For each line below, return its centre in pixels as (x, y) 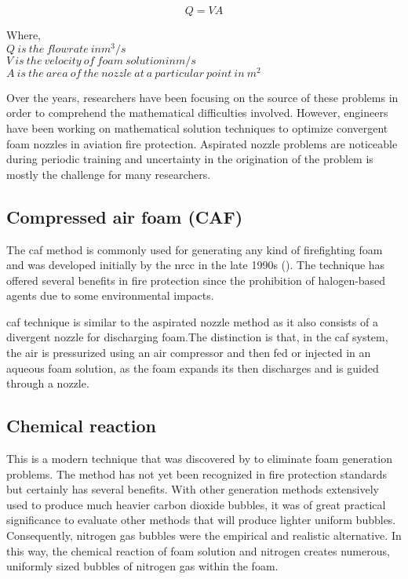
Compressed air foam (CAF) (125, 216)
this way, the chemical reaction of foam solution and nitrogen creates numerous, (198, 550)
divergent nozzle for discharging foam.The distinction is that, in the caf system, (197, 337)
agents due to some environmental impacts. (110, 295)
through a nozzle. (48, 383)
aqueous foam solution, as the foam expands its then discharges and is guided (193, 368)
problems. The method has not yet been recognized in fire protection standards (197, 473)
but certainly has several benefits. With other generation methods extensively (193, 489)
